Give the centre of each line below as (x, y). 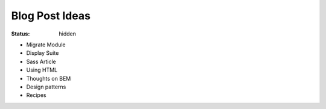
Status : (21, 34)
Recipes (36, 95)
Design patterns (46, 87)
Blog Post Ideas (51, 16)
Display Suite (43, 53)
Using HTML (42, 70)
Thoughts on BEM (49, 78)
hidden (68, 34)
